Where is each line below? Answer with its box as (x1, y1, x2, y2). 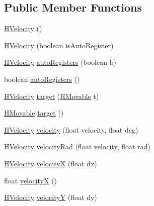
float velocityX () (4, 175, 57, 185)
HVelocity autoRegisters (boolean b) (4, 57, 116, 67)
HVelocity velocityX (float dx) (4, 158, 97, 168)
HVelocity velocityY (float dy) (4, 192, 97, 202)
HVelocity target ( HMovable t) (4, 90, 99, 101)
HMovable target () (4, 108, 64, 118)
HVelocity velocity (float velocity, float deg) (4, 124, 138, 135)
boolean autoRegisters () (4, 73, 80, 84)
